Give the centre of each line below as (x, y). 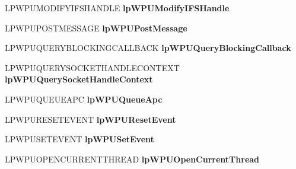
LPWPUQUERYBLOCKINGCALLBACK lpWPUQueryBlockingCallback (148, 48)
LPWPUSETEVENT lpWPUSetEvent (79, 139)
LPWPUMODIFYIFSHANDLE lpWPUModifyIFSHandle (117, 8)
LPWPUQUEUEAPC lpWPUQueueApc (84, 99)
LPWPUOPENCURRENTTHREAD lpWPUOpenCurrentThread (132, 159)
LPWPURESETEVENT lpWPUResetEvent (90, 119)
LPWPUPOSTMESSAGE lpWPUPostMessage (96, 28)
